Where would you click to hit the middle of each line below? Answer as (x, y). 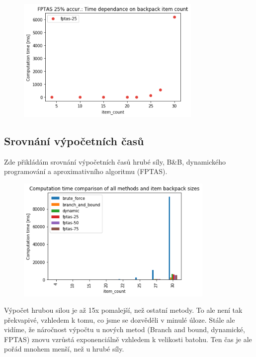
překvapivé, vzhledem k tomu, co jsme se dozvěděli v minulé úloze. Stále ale (120, 319)
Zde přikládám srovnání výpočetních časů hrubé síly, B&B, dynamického (115, 161)
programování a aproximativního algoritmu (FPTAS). (86, 171)
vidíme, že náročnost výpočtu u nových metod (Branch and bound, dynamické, (125, 329)
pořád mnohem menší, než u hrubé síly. (64, 349)
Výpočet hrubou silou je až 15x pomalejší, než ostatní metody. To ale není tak (123, 310)
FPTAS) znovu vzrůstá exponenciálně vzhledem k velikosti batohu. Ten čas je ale (128, 339)
